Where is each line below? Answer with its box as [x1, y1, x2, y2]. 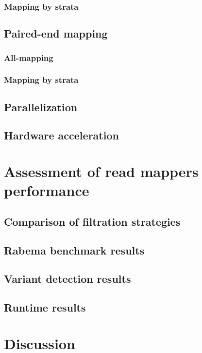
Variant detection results [4, 271, 131, 286]
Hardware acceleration [4, 128, 119, 143]
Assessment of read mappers [4, 161, 199, 181]
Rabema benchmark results [4, 242, 145, 257]
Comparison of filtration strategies [4, 214, 181, 229]
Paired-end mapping [4, 26, 108, 41]
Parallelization [4, 99, 78, 114]
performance [4, 180, 89, 200]
